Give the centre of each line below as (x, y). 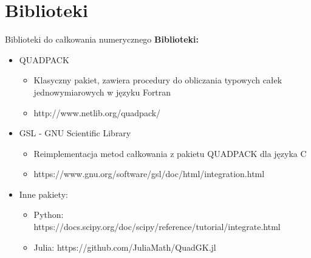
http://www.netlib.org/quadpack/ (97, 112)
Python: (49, 214)
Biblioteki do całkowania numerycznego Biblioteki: (102, 39)
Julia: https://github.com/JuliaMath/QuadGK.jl (125, 247)
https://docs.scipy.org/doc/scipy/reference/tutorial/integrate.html (157, 227)
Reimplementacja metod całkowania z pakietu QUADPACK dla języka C (170, 153)
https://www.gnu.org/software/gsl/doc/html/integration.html (149, 174)
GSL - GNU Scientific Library (75, 133)
